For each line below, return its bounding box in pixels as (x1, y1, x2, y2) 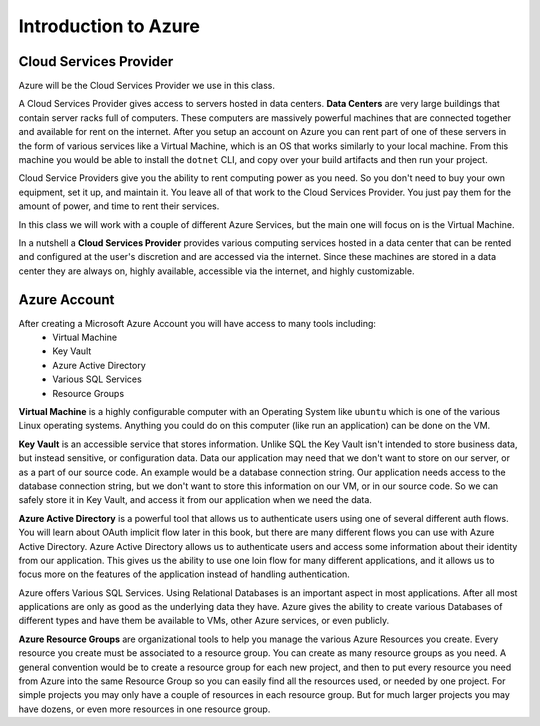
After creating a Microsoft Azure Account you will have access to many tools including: (18, 317, 377, 329)
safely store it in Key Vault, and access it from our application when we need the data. (18, 494, 372, 506)
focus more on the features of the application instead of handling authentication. (18, 568, 350, 580)
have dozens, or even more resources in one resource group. (18, 703, 271, 715)
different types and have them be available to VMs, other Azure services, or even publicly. (18, 615, 390, 627)
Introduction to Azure (18, 15, 200, 37)
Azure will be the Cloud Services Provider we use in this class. (18, 80, 275, 92)
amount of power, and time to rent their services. (18, 200, 220, 212)
